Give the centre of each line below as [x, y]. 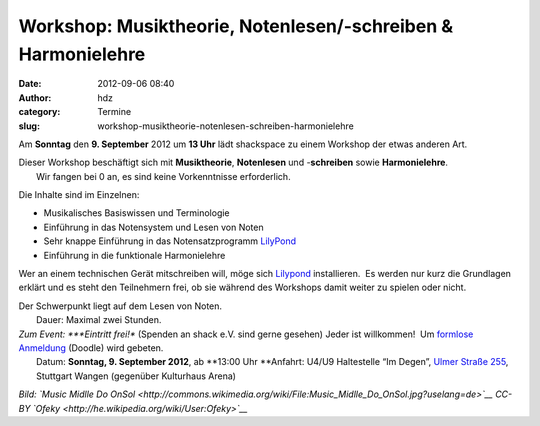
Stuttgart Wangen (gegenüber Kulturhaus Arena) [136, 376]
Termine [114, 112]
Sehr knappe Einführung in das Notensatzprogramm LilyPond [170, 241]
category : [39, 112]
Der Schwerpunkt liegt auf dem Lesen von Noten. [120, 306]
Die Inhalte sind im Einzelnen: [79, 195]
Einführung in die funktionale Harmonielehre [134, 255]
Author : [35, 97]
